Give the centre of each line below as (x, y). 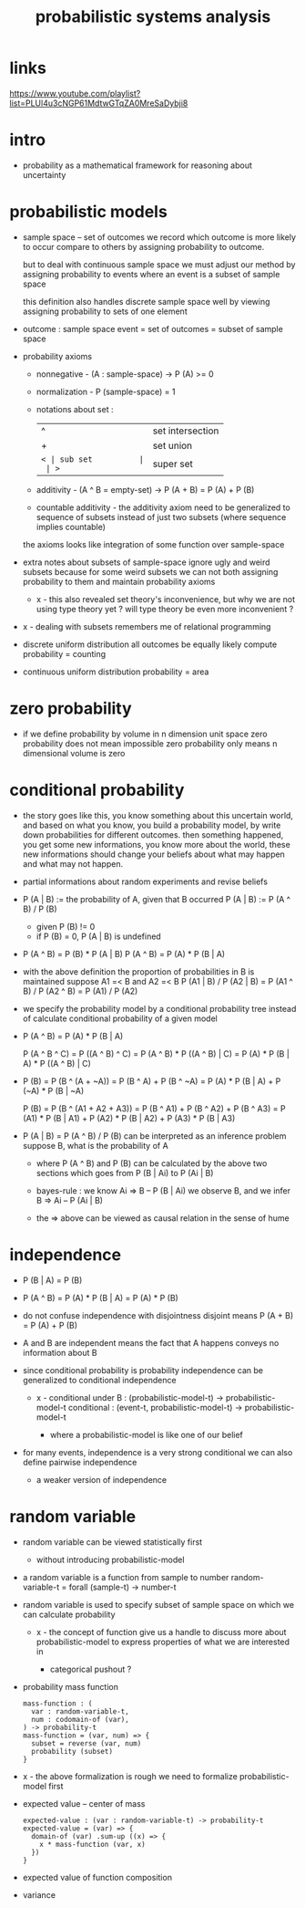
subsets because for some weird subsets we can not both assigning (150, 571)
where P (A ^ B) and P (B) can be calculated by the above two (152, 1163)
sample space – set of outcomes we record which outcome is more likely (159, 237)
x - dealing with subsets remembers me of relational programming (147, 626)
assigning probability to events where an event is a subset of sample (151, 274)
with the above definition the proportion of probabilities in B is (138, 971)
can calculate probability (69, 1614)
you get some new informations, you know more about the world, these (157, 844)
